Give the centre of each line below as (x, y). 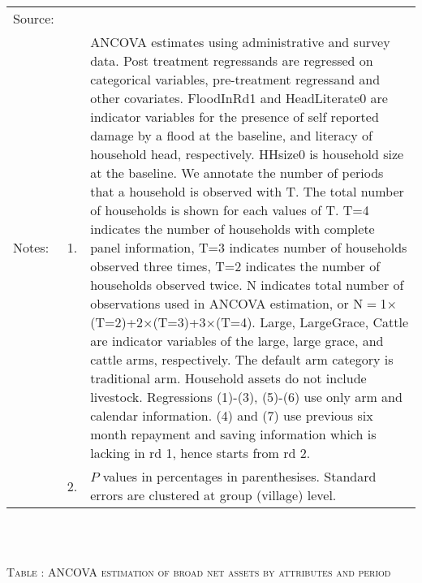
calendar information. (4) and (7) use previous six (232, 415)
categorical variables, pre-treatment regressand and (235, 79)
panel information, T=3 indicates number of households (249, 247)
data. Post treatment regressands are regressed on (232, 60)
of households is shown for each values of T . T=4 (230, 210)
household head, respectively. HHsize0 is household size (247, 154)
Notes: (31, 247)
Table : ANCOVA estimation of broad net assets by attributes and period (199, 572)
